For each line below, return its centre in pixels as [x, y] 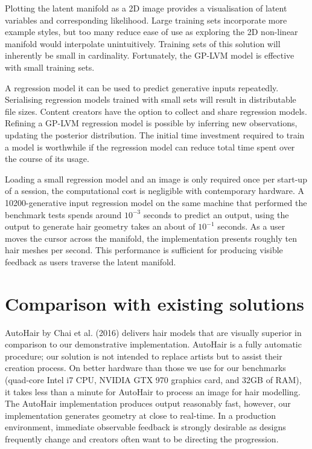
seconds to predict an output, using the [216, 214]
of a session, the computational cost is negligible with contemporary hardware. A [154, 191]
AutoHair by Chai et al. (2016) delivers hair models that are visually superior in [153, 332]
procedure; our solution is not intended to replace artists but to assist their [144, 356]
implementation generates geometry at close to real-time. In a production [141, 415]
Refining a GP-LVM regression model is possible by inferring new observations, [151, 123]
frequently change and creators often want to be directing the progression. [142, 438]
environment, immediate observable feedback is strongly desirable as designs [145, 427]
